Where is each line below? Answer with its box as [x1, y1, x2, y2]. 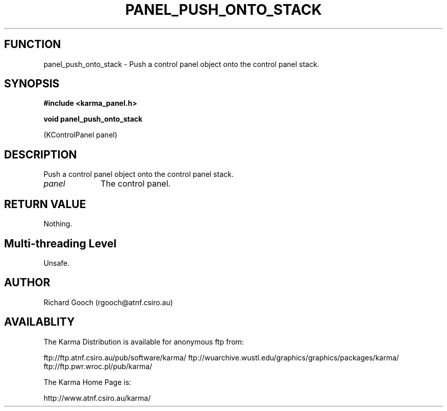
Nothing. [43, 219, 72, 229]
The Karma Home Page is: [43, 377, 132, 386]
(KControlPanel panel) [43, 130, 117, 140]
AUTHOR [4, 276, 51, 289]
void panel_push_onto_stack [43, 115, 143, 124]
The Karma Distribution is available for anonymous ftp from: [43, 337, 244, 346]
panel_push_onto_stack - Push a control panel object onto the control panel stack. [43, 59, 319, 68]
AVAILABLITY [4, 315, 75, 329]
